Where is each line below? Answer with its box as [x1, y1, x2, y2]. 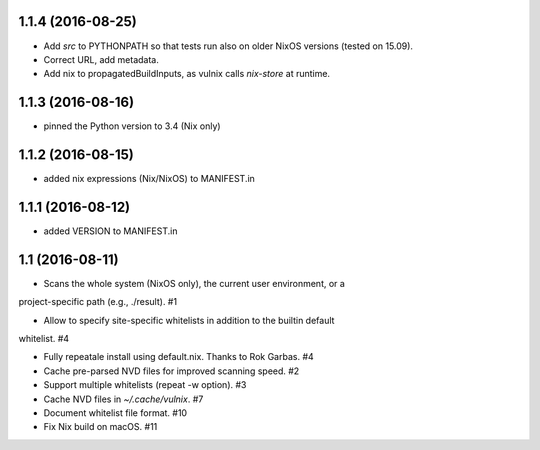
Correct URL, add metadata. [43, 53, 159, 65]
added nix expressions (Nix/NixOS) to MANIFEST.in [43, 173, 255, 185]
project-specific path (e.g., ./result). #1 [18, 296, 178, 308]
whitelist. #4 [18, 333, 70, 345]
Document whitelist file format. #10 [43, 407, 188, 419]
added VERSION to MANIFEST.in [43, 225, 178, 237]
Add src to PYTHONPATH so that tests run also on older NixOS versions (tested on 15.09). [43, 40, 414, 52]
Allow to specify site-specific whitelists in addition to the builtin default [43, 314, 335, 326]
